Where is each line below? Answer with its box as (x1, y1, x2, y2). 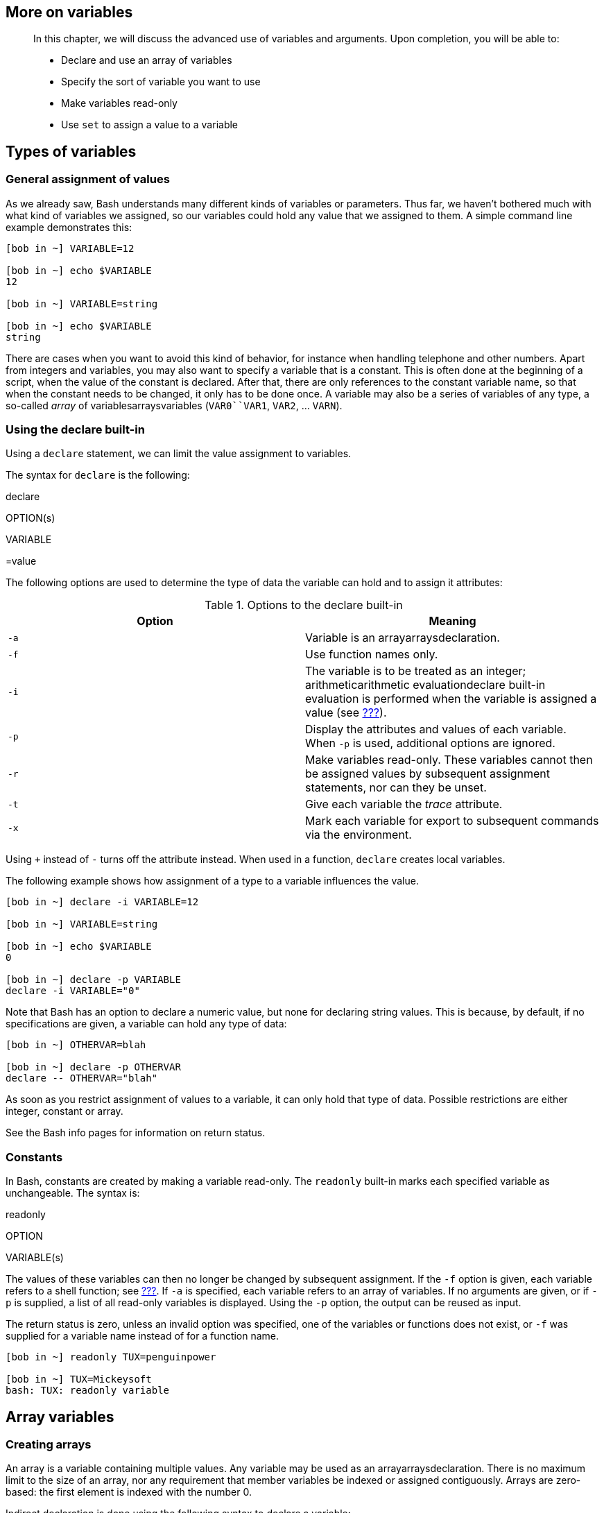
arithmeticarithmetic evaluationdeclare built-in (305, 678, 546, 692)
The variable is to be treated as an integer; (305, 664, 526, 678)
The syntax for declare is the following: (6, 469, 190, 481)
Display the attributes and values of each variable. (305, 722, 567, 737)
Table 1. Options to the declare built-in (205, 598, 403, 613)
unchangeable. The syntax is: (6, 1187, 140, 1199)
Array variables (6, 1408, 114, 1426)
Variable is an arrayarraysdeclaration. (305, 631, 500, 645)
